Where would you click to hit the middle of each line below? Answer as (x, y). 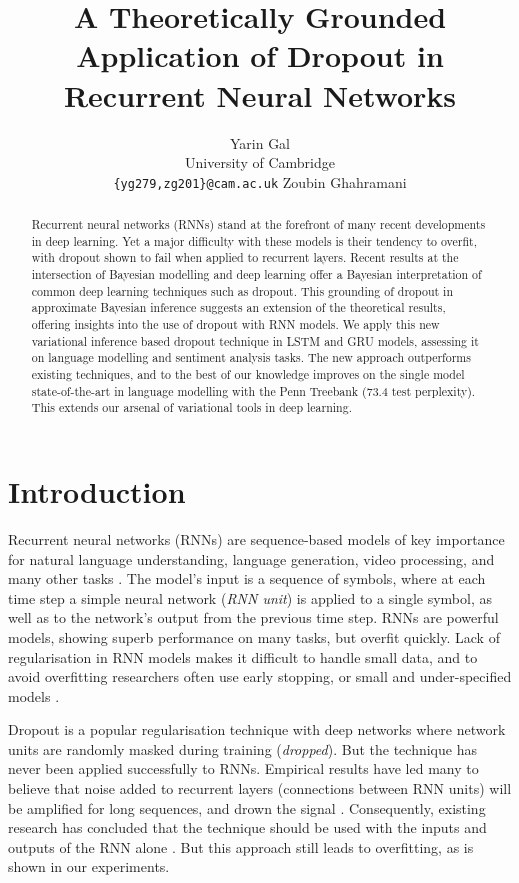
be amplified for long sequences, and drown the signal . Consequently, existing (247, 807)
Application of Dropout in (260, 55)
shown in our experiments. (89, 866)
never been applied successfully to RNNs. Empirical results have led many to (243, 768)
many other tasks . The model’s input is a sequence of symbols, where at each (247, 578)
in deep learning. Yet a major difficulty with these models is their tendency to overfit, (254, 240)
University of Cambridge (260, 162)
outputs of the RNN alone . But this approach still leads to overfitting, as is (241, 846)
